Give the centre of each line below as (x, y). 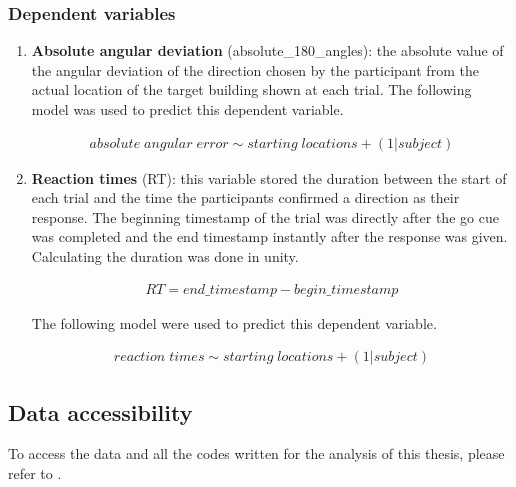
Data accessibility (100, 411)
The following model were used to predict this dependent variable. (234, 322)
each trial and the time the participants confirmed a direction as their (245, 197)
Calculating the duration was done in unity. (165, 256)
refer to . (35, 473)
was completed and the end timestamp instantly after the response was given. (269, 236)
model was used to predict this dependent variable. (187, 109)
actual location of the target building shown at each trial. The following (251, 89)
